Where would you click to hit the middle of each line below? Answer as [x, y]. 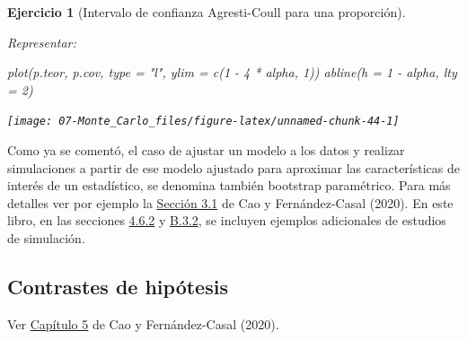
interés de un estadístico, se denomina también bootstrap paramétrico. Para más [229, 185]
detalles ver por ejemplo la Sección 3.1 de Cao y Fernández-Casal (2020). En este [230, 202]
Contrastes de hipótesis [118, 286]
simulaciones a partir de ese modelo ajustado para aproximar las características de [233, 167]
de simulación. [46, 238]
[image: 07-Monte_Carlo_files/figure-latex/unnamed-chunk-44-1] [203, 122]
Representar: [42, 42]
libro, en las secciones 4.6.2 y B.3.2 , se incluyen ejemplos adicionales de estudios [227, 220]
